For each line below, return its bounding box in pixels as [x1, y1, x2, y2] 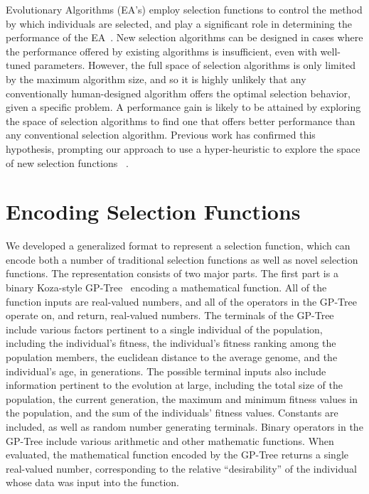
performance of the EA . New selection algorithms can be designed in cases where [6, 30, 363, 45]
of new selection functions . [6, 155, 129, 170]
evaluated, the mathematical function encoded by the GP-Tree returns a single [6, 447, 349, 462]
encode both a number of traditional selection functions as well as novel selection [6, 252, 358, 267]
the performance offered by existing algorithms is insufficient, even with [6, 43, 317, 58]
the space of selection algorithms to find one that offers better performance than [6, 113, 355, 128]
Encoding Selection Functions [6, 197, 301, 226]
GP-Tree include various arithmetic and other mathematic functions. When [6, 433, 334, 448]
